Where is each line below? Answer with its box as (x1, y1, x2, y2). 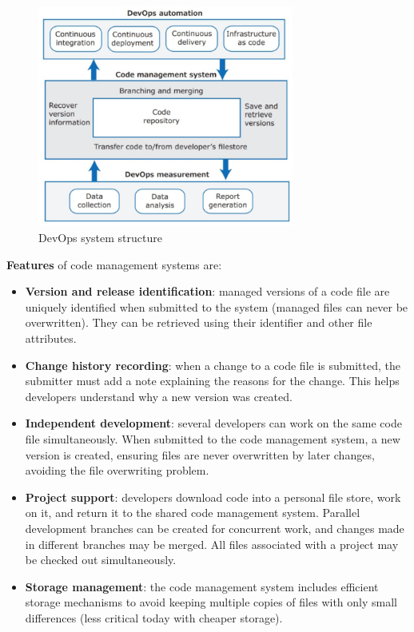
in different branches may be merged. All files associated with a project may (25, 535, 399, 552)
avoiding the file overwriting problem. (25, 462, 209, 479)
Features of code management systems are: (6, 256, 222, 272)
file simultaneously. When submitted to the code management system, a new (25, 431, 400, 447)
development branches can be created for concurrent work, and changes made (25, 519, 404, 536)
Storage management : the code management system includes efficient (25, 578, 379, 594)
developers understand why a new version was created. (25, 388, 293, 404)
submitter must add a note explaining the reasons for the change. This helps (25, 372, 400, 389)
